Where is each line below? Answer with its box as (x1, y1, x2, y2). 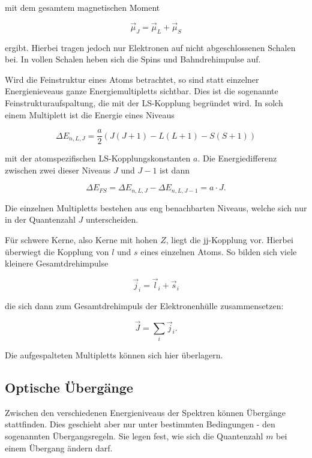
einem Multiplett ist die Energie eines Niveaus (5, 108, 175, 121)
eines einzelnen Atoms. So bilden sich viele (140, 245, 297, 258)
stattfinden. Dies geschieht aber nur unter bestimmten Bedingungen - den (5, 418, 275, 430)
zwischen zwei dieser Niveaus (5, 163, 111, 176)
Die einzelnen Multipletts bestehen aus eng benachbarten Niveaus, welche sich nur (5, 201, 307, 214)
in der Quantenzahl (5, 213, 76, 226)
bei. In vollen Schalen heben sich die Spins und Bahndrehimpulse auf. (5, 53, 261, 65)
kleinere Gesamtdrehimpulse (5, 257, 109, 270)
